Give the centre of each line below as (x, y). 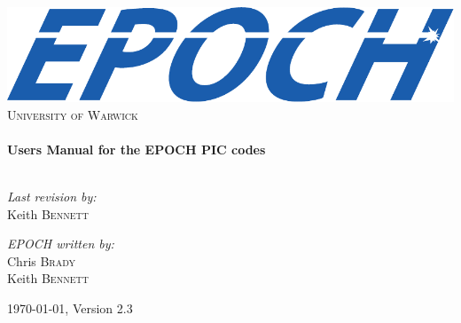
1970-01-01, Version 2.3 (70, 307)
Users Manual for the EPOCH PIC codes (137, 149)
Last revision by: (52, 196)
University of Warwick (73, 114)
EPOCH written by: (61, 244)
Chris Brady (42, 260)
